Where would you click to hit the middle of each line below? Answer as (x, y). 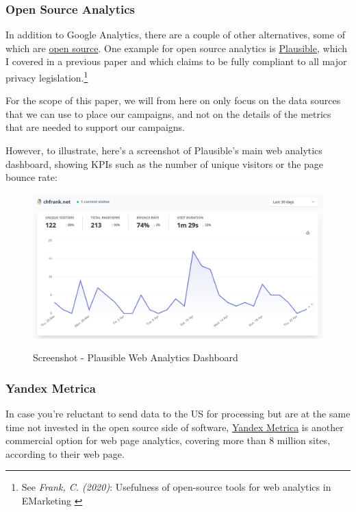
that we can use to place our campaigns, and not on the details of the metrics (168, 113)
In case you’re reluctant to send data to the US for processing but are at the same (178, 413)
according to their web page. (65, 453)
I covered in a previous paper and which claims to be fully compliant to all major (176, 61)
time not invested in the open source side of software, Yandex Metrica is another (175, 427)
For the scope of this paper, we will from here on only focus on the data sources (173, 100)
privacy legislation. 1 (47, 76)
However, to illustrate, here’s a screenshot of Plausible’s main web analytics (164, 150)
